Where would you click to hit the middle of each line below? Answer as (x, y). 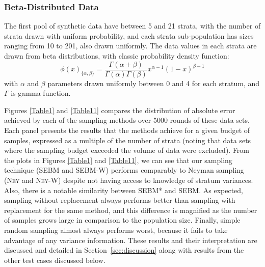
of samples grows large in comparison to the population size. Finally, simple (122, 220)
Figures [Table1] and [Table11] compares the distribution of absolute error (120, 110)
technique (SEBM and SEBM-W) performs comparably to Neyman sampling (124, 170)
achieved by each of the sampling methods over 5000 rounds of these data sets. (127, 120)
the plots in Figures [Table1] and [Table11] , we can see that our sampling (118, 160)
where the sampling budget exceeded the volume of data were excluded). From (127, 150)
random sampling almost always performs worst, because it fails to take (116, 230)
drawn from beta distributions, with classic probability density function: (117, 56)
